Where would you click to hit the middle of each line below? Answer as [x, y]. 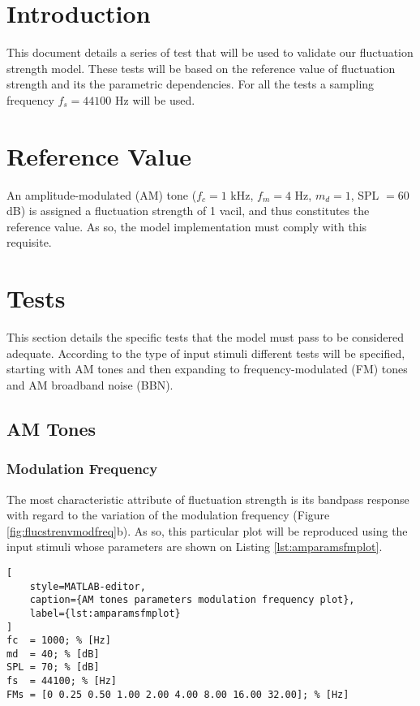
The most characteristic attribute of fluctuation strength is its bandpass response [208, 499]
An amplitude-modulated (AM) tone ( [102, 194]
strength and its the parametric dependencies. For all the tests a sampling [191, 84]
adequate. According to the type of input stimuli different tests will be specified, [206, 353]
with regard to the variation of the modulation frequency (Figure [168, 515]
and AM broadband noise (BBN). [90, 384]
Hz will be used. [155, 99]
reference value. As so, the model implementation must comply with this [187, 226]
